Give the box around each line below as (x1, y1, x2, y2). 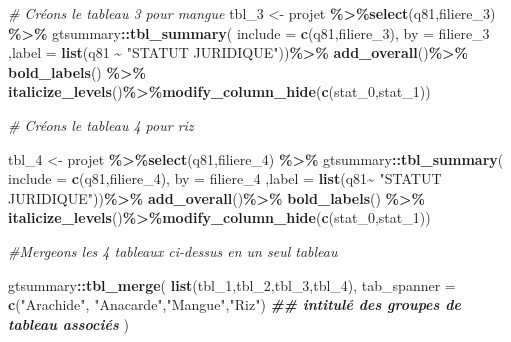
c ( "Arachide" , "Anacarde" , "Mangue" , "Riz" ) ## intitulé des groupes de (8, 294, 461, 315)
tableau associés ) (8, 313, 129, 334)
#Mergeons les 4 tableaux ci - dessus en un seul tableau (8, 240, 338, 261)
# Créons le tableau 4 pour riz (8, 114, 194, 135)
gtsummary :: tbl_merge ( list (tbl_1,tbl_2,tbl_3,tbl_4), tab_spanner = (8, 274, 456, 295)
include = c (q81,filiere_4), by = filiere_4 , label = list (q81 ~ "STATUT (8, 168, 442, 189)
